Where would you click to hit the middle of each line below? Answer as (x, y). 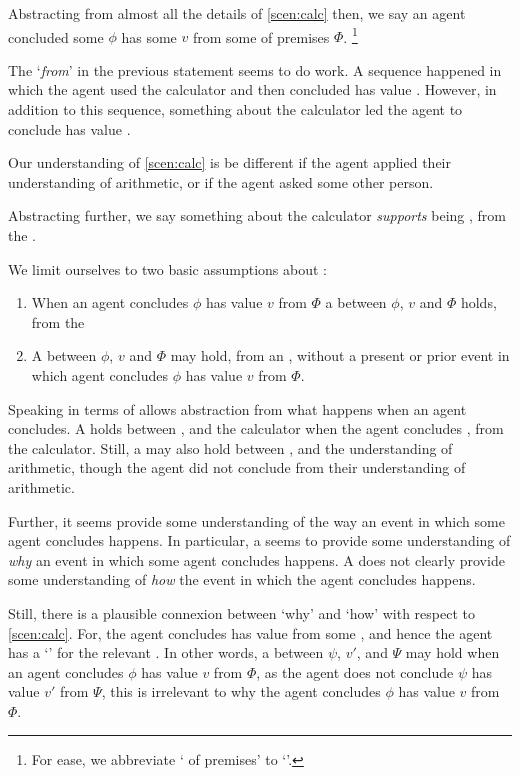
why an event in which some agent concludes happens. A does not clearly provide (256, 559)
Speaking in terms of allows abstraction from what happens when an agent (237, 408)
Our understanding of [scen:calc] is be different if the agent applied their (229, 162)
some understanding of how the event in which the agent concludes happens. (242, 579)
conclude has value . (69, 128)
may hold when (452, 652)
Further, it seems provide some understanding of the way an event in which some (256, 520)
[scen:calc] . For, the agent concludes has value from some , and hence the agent (250, 632)
